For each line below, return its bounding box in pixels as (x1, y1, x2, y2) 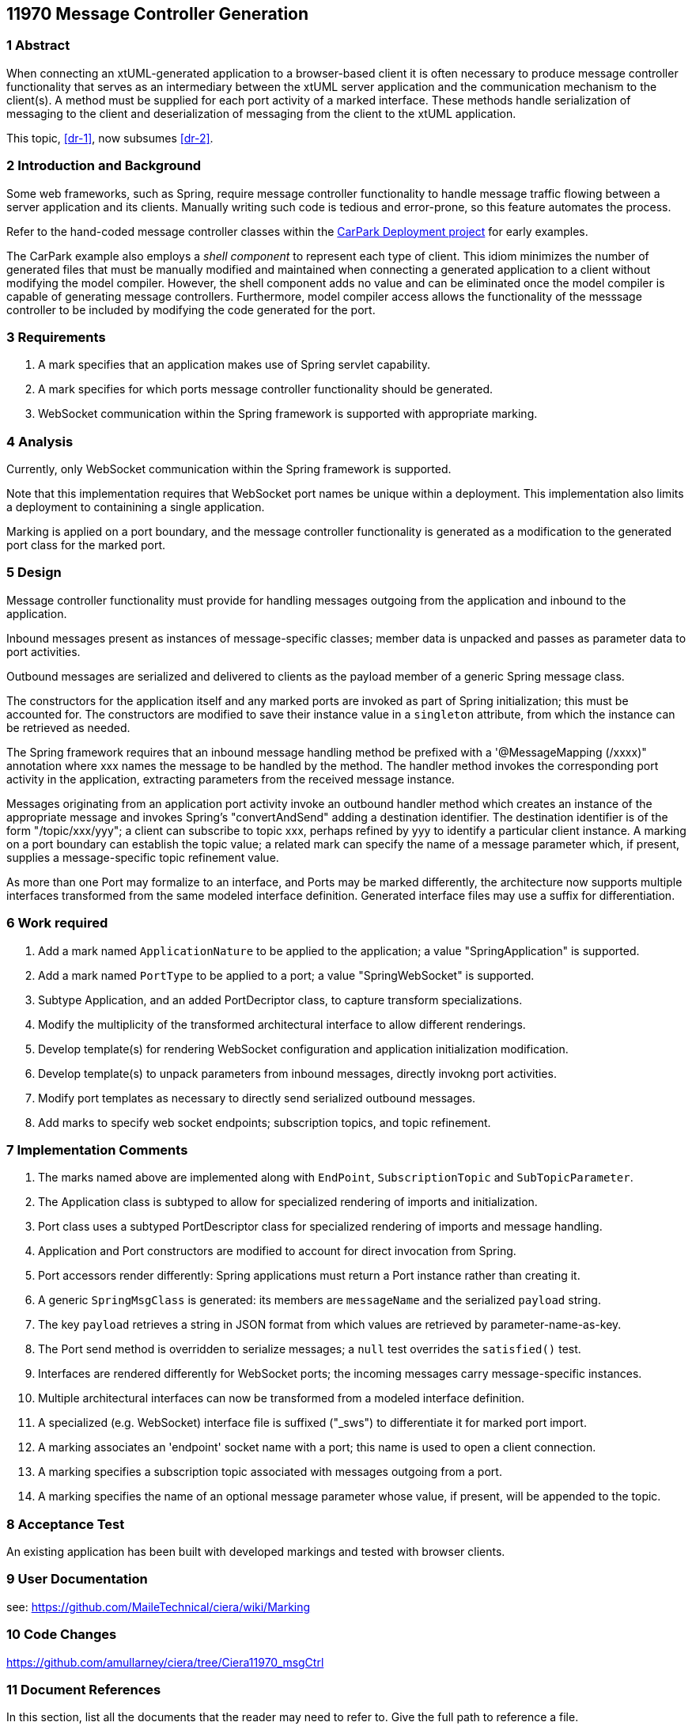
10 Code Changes (6, 1626, 117, 1643)
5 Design (6, 564, 62, 581)
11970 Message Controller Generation (6, 4, 309, 24)
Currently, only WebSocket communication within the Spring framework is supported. (6, 462, 452, 476)
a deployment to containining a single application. (6, 500, 265, 514)
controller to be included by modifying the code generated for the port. (6, 302, 376, 317)
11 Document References (6, 1681, 161, 1698)
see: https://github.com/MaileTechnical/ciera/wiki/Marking (6, 1599, 311, 1614)
